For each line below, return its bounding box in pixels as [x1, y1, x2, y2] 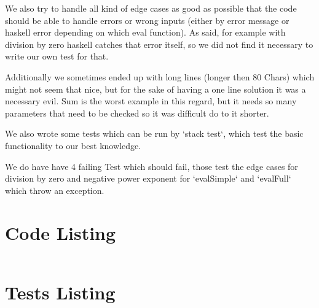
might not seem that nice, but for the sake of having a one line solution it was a [5, 82, 306, 95]
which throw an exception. [5, 183, 104, 196]
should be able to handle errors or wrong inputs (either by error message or [5, 13, 289, 26]
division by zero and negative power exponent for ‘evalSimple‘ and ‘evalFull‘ [5, 172, 291, 185]
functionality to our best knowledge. [5, 139, 141, 152]
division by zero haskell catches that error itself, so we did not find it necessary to [5, 37, 313, 50]
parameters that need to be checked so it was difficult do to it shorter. [5, 106, 269, 119]
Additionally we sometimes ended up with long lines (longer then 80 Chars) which [5, 70, 315, 83]
